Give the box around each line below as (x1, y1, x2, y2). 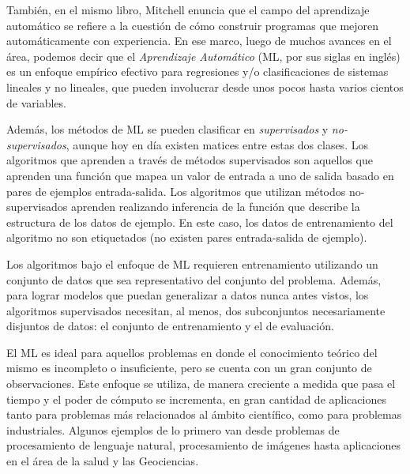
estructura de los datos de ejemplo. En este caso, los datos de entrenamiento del (6, 213, 393, 230)
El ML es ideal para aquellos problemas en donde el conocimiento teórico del (6, 344, 378, 360)
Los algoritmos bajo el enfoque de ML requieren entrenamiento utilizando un (6, 255, 378, 272)
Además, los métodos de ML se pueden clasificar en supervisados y (6, 121, 329, 137)
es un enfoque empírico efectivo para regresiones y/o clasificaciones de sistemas (6, 63, 389, 80)
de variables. (6, 94, 66, 111)
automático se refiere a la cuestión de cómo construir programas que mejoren (6, 17, 379, 33)
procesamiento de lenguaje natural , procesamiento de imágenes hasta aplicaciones (6, 437, 401, 453)
